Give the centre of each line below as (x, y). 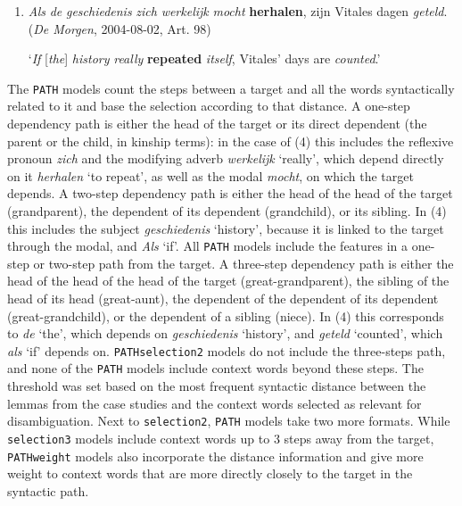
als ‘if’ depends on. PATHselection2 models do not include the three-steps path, (227, 350)
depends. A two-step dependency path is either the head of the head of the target (230, 193)
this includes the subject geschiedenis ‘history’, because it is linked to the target (226, 228)
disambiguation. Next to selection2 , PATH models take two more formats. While (229, 421)
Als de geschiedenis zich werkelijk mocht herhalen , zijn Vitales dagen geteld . (238, 11)
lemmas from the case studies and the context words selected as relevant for (214, 403)
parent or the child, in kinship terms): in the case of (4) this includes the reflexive (231, 141)
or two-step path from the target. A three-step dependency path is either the (243, 263)
